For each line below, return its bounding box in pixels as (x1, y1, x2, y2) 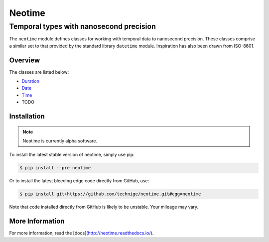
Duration (21, 78, 40, 84)
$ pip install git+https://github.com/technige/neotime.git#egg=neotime (19, 191, 201, 197)
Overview (9, 56, 40, 64)
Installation (9, 112, 45, 121)
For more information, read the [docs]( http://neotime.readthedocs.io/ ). (9, 230, 154, 236)
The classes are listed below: (9, 69, 69, 75)
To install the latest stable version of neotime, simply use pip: (9, 152, 134, 158)
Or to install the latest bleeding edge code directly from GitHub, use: (9, 178, 149, 184)
